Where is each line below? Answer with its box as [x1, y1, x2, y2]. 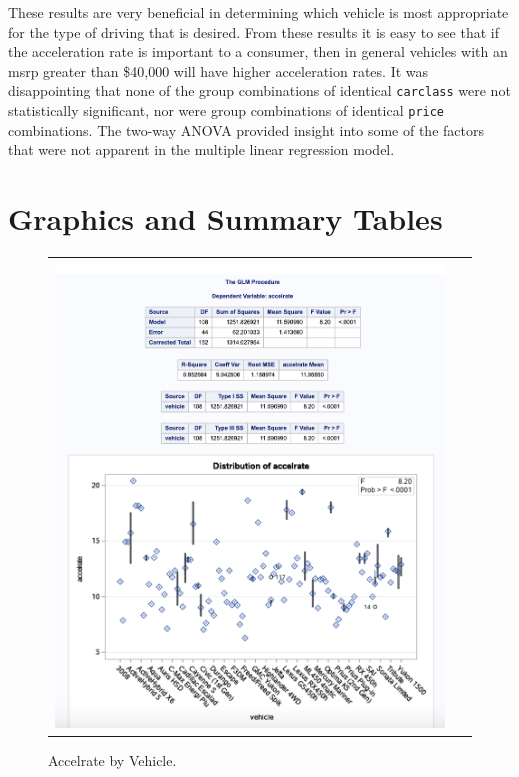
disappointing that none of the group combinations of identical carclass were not [8, 80, 511, 101]
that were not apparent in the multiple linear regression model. [8, 139, 395, 160]
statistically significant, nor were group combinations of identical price [8, 100, 445, 121]
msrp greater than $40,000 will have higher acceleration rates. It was [8, 60, 429, 81]
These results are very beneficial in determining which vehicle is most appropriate [8, 2, 509, 22]
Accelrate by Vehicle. [48, 750, 177, 771]
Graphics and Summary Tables [8, 198, 443, 239]
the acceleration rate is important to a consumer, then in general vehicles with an [8, 41, 508, 62]
